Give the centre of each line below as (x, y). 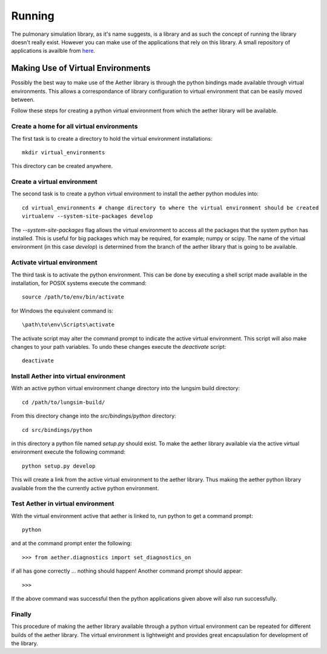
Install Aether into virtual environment (68, 376)
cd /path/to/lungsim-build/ (64, 402)
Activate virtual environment (54, 263)
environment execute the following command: (68, 452)
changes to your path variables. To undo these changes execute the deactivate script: (119, 346)
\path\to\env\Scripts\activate (68, 325)
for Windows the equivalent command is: (62, 311)
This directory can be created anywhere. (62, 166)
